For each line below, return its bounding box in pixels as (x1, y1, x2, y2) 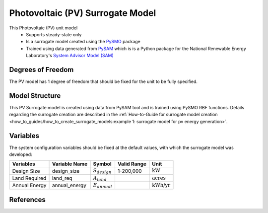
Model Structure (9, 91, 61, 100)
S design (93, 167, 112, 175)
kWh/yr (152, 182, 171, 189)
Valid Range (117, 160, 146, 167)
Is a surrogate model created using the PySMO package (26, 39, 141, 45)
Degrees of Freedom (9, 65, 74, 74)
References (9, 195, 46, 204)
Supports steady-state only (26, 31, 82, 37)
